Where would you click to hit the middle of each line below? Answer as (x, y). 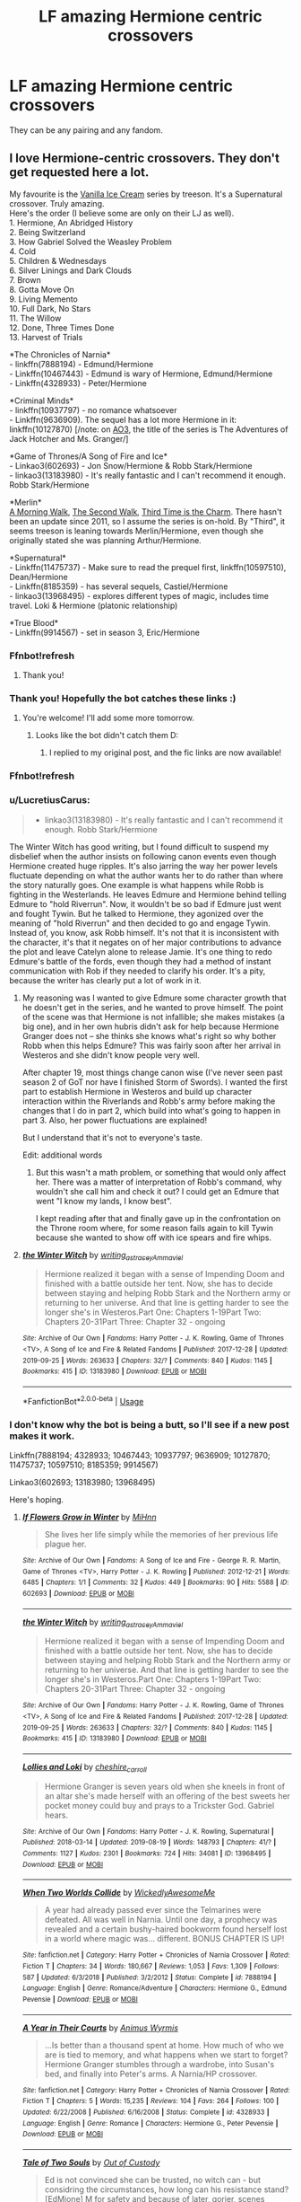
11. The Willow (35, 318)
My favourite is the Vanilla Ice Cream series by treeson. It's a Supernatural (146, 194)
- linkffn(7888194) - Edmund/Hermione (82, 364)
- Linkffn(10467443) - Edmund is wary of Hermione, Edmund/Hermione (141, 374)
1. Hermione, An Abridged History (71, 223)
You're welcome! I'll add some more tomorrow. (108, 718)
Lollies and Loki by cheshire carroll (85, 1768)
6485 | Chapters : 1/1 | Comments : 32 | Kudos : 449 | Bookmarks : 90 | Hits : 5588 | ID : (155, 1582)
